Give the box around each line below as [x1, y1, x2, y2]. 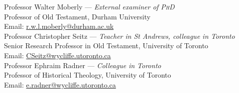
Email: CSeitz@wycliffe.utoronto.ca [4, 50, 111, 60]
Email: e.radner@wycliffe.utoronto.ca [4, 79, 116, 90]
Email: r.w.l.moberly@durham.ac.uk [4, 21, 114, 31]
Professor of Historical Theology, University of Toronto [4, 70, 171, 80]
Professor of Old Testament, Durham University [4, 11, 151, 21]
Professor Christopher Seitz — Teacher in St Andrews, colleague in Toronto [4, 30, 235, 41]
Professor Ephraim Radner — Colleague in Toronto [4, 60, 161, 70]
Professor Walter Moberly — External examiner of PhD [4, 1, 175, 11]
